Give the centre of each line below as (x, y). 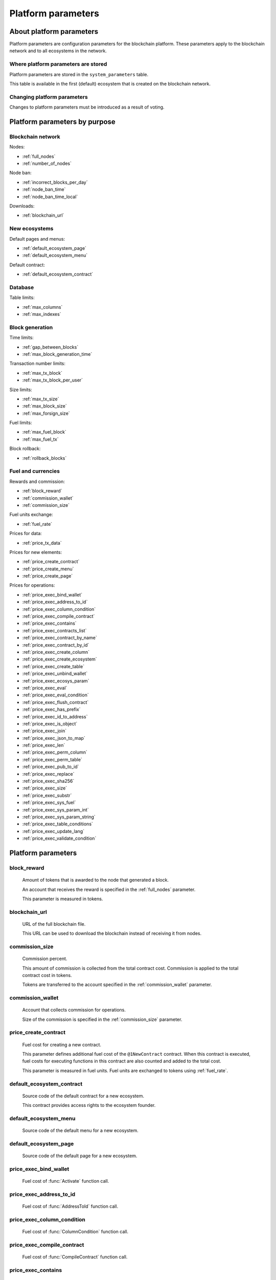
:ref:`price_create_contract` (51, 562)
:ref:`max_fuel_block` (44, 432)
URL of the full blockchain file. (54, 924)
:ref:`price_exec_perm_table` (52, 759)
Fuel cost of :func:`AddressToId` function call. (70, 1206)
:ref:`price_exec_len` (44, 745)
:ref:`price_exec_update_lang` (53, 831)
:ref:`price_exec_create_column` (56, 652)
